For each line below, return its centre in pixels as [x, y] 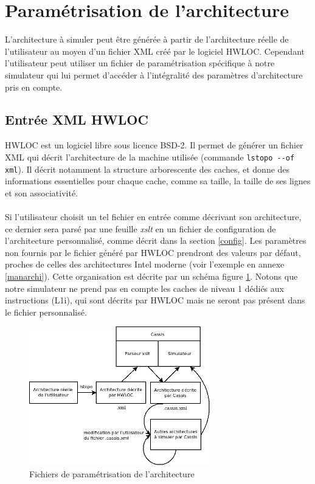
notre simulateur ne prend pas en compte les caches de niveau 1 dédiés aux [144, 288]
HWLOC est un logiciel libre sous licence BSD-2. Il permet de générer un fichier [154, 145]
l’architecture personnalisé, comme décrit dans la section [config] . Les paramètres [156, 240]
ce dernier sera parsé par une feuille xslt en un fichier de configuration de [140, 228]
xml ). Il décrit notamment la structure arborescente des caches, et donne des [147, 169]
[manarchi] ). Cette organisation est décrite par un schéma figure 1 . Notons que [151, 276]
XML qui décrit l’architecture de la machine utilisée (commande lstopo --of [150, 157]
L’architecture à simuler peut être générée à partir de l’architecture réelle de [147, 39]
